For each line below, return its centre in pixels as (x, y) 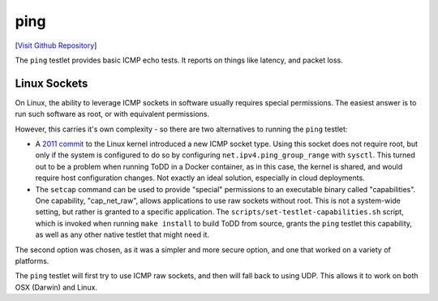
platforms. (32, 260)
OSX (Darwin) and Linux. (56, 287)
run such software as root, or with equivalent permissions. (112, 114)
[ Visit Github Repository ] (56, 45)
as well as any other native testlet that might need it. (122, 234)
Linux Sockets (52, 83)
